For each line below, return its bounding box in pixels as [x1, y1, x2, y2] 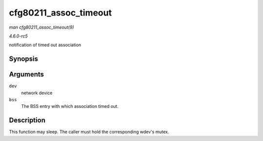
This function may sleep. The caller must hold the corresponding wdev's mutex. [9, 129, 169, 135]
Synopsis [9, 55, 38, 63]
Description [9, 116, 46, 124]
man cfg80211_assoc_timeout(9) [9, 24, 74, 30]
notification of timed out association [9, 42, 81, 48]
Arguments [9, 70, 44, 79]
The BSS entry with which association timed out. [21, 104, 119, 109]
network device [21, 90, 53, 96]
